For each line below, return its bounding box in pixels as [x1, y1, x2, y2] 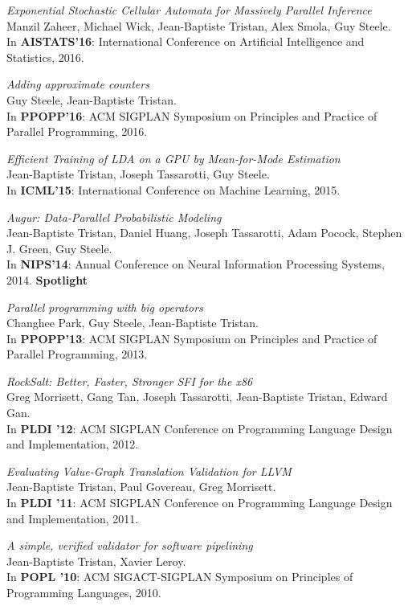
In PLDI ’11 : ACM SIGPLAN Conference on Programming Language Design [6, 494, 393, 511]
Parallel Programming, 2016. [6, 123, 148, 140]
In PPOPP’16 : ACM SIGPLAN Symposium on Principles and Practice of [6, 107, 377, 124]
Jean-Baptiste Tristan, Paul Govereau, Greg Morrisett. [6, 478, 276, 495]
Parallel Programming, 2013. [6, 346, 148, 362]
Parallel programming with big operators [6, 298, 203, 315]
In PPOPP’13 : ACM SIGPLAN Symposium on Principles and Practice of [6, 330, 377, 346]
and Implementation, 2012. [6, 436, 139, 452]
